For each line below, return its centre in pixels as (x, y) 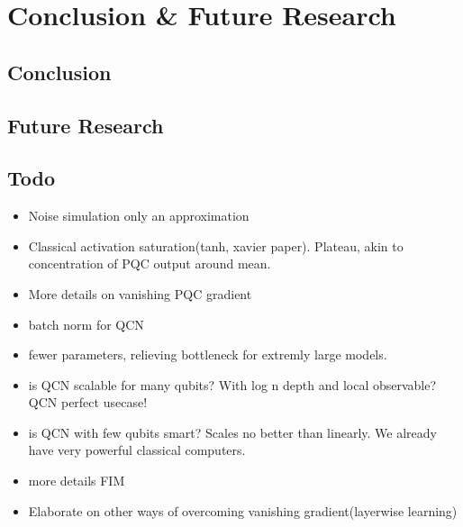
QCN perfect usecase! (88, 402)
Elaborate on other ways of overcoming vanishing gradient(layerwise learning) (243, 510)
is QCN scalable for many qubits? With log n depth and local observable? (232, 384)
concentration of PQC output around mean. (150, 263)
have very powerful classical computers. (137, 450)
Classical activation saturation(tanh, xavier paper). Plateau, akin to (216, 245)
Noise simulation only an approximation (139, 216)
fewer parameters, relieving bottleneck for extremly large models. (208, 354)
